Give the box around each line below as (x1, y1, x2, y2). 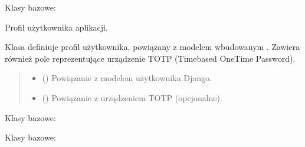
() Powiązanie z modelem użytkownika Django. (42, 72, 212, 84)
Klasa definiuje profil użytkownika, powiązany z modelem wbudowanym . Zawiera (5, 41, 300, 53)
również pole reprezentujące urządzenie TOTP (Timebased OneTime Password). (5, 52, 296, 64)
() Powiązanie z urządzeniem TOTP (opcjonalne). (42, 91, 222, 103)
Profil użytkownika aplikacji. (5, 21, 108, 33)
